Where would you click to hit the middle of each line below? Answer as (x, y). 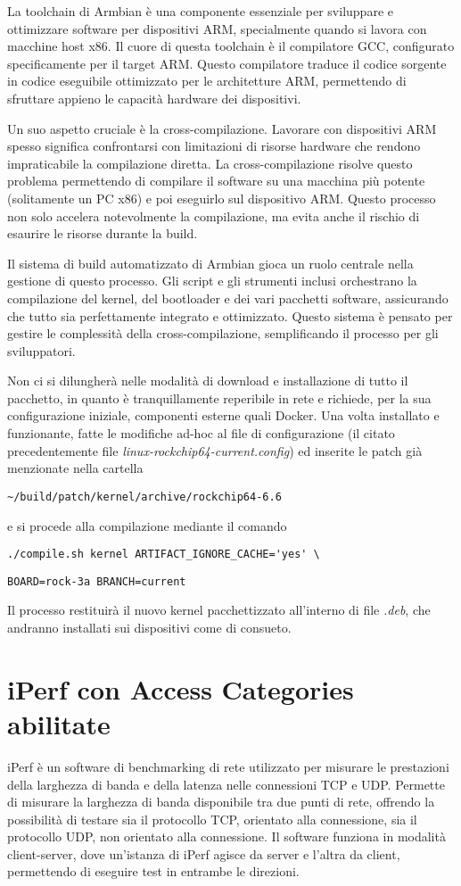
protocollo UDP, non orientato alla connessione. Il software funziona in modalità (226, 836)
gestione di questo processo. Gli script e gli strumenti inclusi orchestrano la (212, 281)
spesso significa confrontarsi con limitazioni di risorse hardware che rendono (214, 146)
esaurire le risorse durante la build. (103, 233)
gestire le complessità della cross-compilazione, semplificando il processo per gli (223, 333)
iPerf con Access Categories (181, 688)
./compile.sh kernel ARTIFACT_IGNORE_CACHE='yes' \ (164, 555)
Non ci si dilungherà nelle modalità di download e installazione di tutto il (208, 381)
